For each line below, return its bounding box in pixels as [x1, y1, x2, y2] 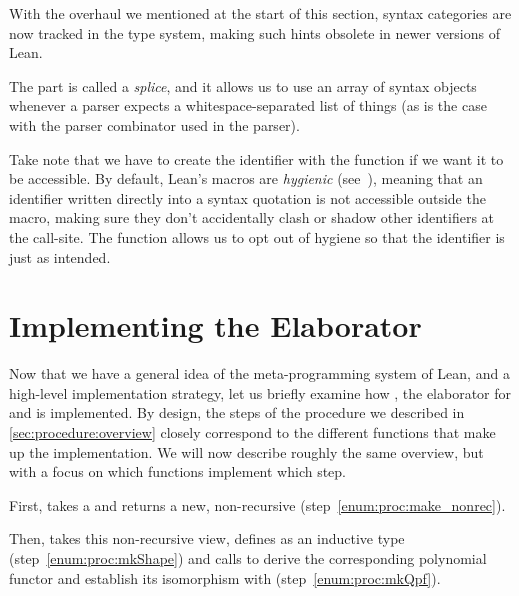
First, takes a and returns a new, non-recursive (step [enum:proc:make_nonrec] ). [9, 494, 506, 515]
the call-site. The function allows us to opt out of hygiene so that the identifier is [9, 226, 505, 247]
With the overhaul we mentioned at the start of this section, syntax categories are [9, 3, 512, 23]
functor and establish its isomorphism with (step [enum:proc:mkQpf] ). [9, 567, 441, 588]
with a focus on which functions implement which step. [9, 461, 347, 482]
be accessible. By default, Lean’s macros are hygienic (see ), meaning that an [9, 168, 483, 189]
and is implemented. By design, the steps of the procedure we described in [9, 402, 465, 423]
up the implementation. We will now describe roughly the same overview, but [9, 441, 484, 462]
